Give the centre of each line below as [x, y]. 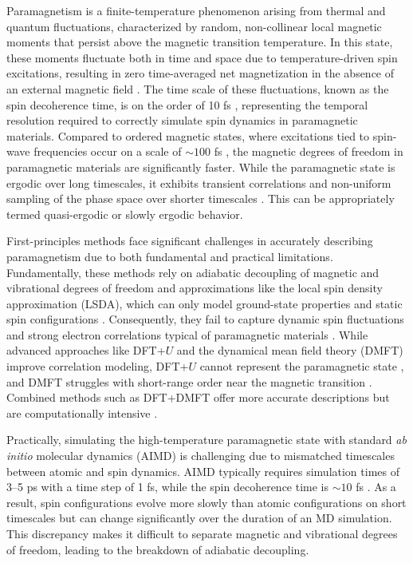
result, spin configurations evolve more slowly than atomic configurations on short [206, 502]
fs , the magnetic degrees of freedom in [309, 151]
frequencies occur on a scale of [108, 151]
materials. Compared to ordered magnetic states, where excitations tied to [188, 135]
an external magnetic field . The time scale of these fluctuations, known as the [198, 88]
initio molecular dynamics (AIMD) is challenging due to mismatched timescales [201, 456]
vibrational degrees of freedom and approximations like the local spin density [195, 288]
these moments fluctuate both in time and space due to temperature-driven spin [202, 57]
